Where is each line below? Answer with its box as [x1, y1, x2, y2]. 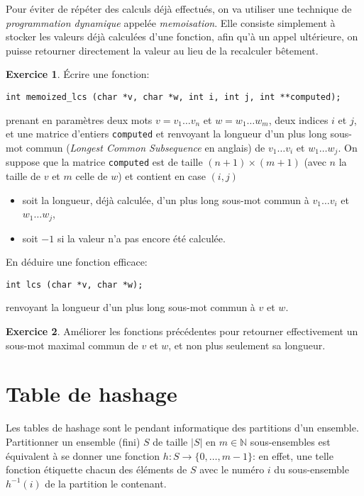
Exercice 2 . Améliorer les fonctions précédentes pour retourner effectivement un [6, 324, 358, 339]
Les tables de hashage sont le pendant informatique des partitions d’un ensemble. [6, 420, 359, 435]
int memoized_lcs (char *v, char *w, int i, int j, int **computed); [6, 91, 341, 102]
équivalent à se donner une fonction [6, 448, 160, 463]
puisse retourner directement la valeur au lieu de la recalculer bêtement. [6, 43, 319, 57]
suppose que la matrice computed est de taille [6, 154, 203, 169]
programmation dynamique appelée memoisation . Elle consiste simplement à [6, 15, 336, 30]
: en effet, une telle [253, 448, 333, 463]
